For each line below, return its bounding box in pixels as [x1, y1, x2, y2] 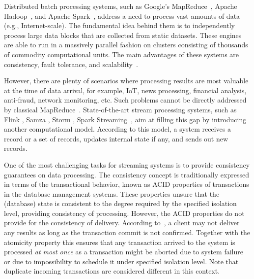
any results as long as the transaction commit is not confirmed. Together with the [4, 227, 251, 238]
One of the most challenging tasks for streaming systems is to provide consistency [4, 159, 250, 170]
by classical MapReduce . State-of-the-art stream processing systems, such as [4, 104, 237, 114]
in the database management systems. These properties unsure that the [4, 188, 220, 199]
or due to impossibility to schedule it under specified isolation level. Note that [4, 256, 239, 266]
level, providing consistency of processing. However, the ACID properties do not [4, 208, 245, 218]
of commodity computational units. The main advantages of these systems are [4, 49, 239, 59]
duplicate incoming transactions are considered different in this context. [4, 266, 220, 276]
